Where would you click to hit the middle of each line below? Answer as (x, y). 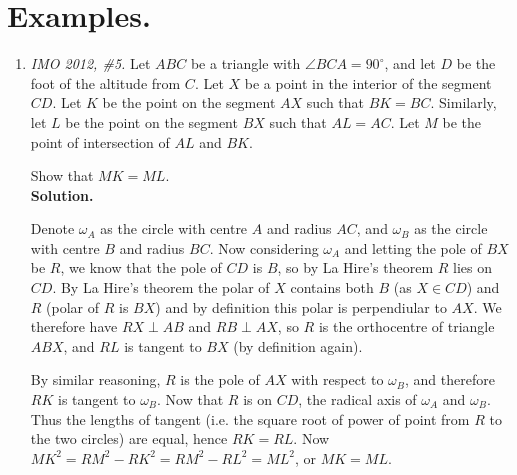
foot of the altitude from (105, 82)
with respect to (337, 379)
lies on (473, 267)
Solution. (62, 194)
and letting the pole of (413, 247)
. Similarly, (463, 102)
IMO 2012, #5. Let (90, 63)
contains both (332, 287)
